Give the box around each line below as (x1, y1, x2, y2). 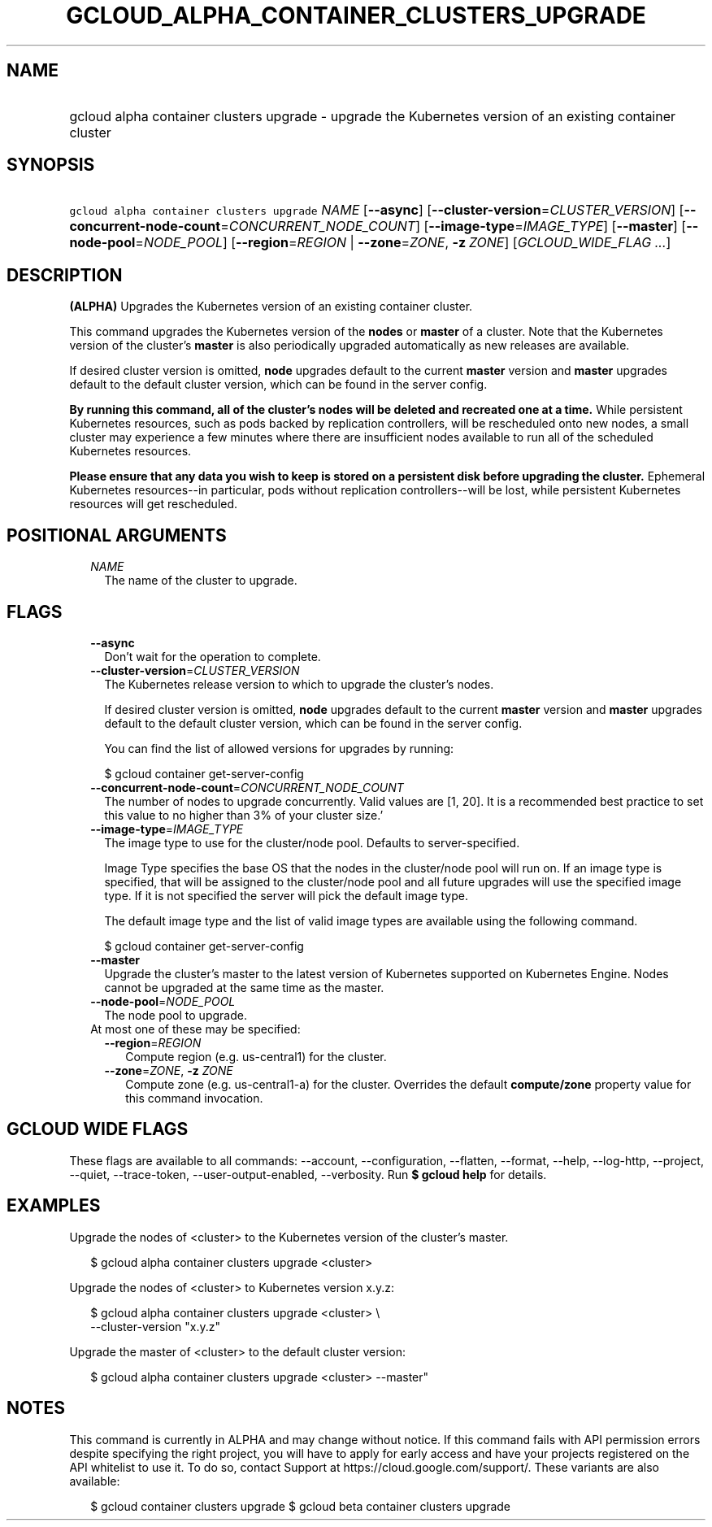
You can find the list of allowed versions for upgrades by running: (104, 741, 454, 755)
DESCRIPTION (7, 264, 123, 285)
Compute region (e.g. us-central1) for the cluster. (125, 1049, 387, 1064)
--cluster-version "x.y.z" (90, 1319, 221, 1333)
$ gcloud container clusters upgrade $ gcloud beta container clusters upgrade (90, 1499, 510, 1513)
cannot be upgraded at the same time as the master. (104, 980, 384, 994)
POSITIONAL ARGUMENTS (7, 524, 227, 546)
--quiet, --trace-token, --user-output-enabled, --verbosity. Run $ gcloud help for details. (69, 1167, 547, 1181)
